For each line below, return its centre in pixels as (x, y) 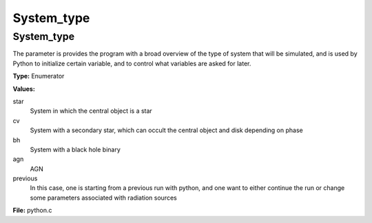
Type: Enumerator (39, 76)
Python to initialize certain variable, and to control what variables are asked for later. (132, 63)
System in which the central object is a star (91, 111)
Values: (24, 89)
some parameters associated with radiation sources (103, 198)
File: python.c (32, 211)
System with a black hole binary (75, 149)
